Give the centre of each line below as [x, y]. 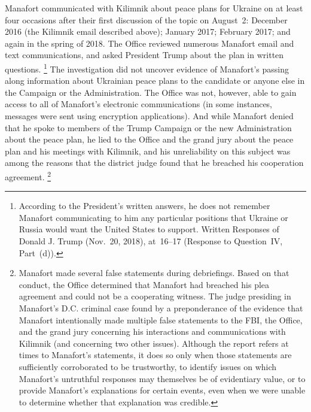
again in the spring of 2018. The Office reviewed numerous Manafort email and [150, 43]
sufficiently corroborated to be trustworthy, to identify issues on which [148, 366]
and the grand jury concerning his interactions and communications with [152, 331]
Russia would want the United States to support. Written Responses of [149, 229]
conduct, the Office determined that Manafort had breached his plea [144, 284]
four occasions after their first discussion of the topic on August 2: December [146, 19]
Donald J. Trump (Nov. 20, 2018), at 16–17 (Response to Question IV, [151, 241]
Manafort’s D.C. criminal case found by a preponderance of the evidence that [161, 308]
